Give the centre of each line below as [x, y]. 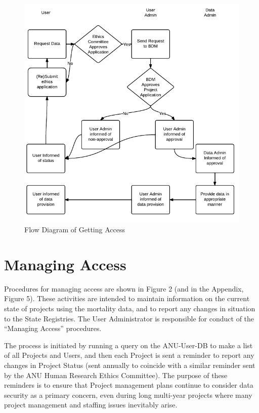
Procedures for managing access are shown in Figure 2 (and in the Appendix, [124, 288]
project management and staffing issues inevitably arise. [91, 405]
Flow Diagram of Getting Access [75, 230]
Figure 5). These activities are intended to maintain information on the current [127, 298]
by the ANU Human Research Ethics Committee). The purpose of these [116, 375]
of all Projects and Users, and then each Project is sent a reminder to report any [129, 355]
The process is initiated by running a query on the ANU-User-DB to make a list [128, 345]
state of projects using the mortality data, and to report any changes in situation [130, 308]
